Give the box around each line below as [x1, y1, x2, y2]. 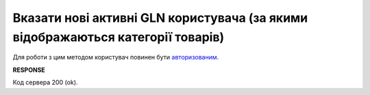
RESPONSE [12, 66, 46, 74]
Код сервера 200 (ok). [12, 79, 78, 87]
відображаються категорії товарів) [12, 29, 225, 44]
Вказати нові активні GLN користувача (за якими [12, 10, 308, 25]
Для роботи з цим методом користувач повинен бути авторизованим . [12, 53, 219, 62]
